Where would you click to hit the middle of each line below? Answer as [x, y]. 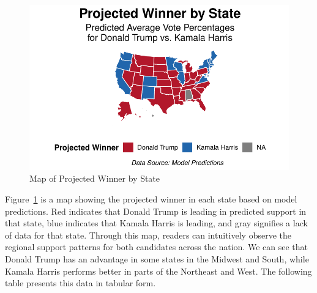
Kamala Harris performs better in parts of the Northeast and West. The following [158, 271]
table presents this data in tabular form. [80, 283]
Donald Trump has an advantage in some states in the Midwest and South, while [157, 258]
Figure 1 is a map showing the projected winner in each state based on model [151, 199]
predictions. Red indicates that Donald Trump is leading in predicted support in [156, 211]
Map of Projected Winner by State [95, 178]
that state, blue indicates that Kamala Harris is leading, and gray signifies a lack [156, 223]
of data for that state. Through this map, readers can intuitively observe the [148, 235]
